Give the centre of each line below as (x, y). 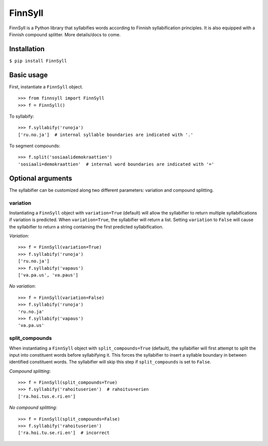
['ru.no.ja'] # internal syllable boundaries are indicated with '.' (106, 135)
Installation (27, 49)
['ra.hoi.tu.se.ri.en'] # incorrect (64, 433)
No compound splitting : (33, 408)
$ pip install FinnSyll (38, 61)
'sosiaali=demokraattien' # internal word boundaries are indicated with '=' (116, 164)
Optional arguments (41, 178)
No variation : (23, 286)
